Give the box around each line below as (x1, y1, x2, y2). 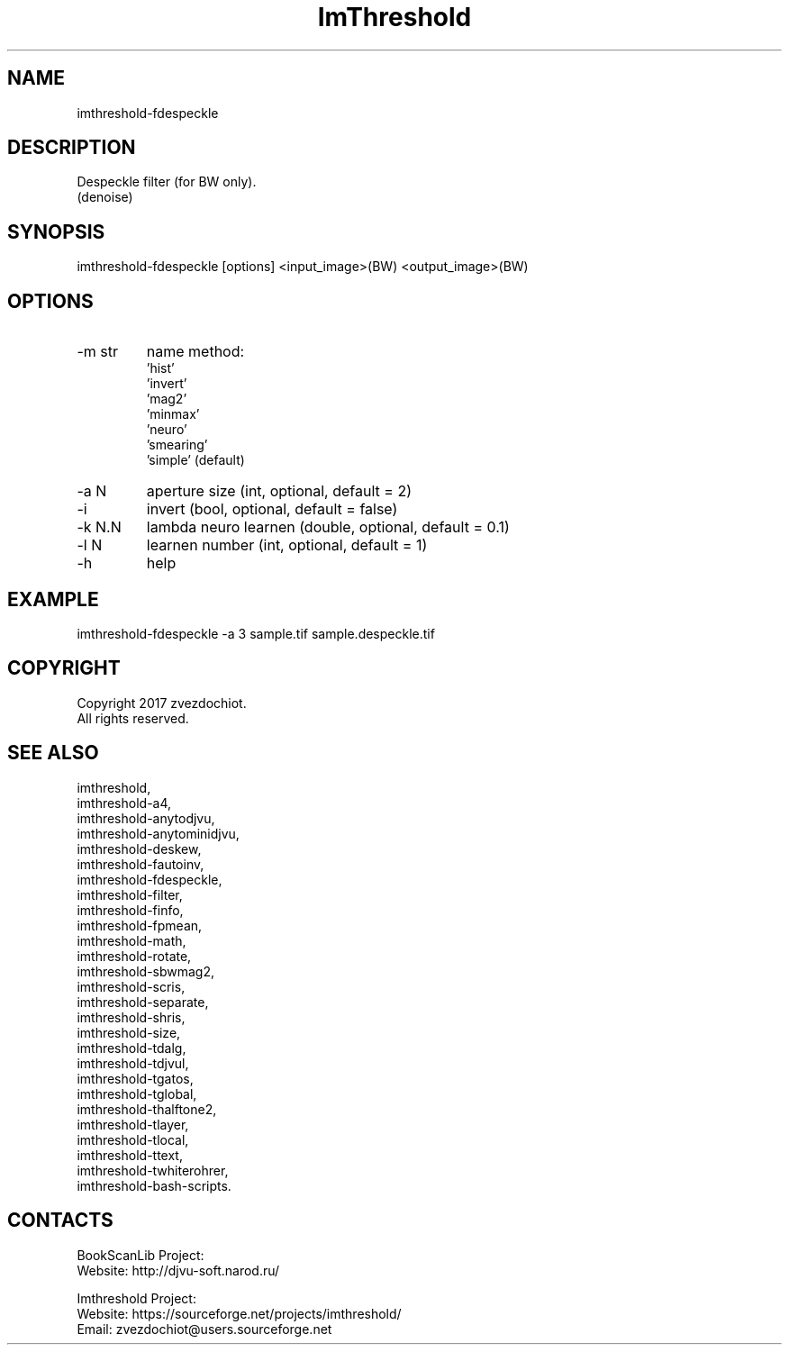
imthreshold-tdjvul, (77, 1055, 189, 1071)
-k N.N (77, 518, 122, 537)
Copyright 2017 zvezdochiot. (77, 694, 247, 711)
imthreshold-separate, (77, 994, 209, 1010)
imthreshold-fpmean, (77, 917, 203, 933)
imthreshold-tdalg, (77, 1039, 186, 1056)
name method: (146, 342, 245, 361)
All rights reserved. (77, 710, 189, 726)
